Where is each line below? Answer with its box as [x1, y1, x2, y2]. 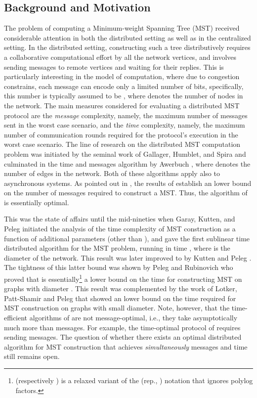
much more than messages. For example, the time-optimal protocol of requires [4, 322, 241, 332]
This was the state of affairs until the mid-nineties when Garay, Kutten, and [4, 214, 235, 224]
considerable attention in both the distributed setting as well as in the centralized [4, 32, 251, 43]
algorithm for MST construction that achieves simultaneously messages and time [4, 341, 248, 352]
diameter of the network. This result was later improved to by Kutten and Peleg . [4, 252, 252, 263]
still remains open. [4, 351, 60, 361]
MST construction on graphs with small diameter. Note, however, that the [4, 303, 230, 313]
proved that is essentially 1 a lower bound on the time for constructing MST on [4, 272, 242, 284]
